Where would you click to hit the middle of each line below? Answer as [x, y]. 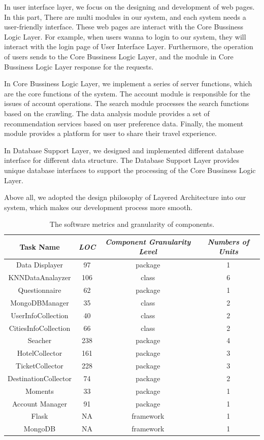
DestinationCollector [40, 378]
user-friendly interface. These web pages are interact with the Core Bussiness [124, 27]
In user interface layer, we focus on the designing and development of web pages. [129, 7]
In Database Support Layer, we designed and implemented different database [124, 150]
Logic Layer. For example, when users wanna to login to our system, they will [125, 36]
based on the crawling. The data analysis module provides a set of [107, 113]
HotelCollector [40, 353]
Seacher [40, 340]
